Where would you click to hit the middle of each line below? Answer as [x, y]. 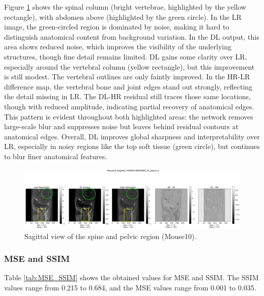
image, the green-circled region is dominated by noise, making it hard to [117, 27]
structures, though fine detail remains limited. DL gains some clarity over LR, [126, 56]
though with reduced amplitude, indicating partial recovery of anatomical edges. [129, 106]
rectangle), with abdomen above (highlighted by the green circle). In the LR [123, 17]
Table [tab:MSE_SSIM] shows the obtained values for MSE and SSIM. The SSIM [131, 277]
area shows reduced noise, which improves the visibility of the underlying [118, 47]
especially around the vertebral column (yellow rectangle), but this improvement [129, 66]
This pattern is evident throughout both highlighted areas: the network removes [129, 116]
